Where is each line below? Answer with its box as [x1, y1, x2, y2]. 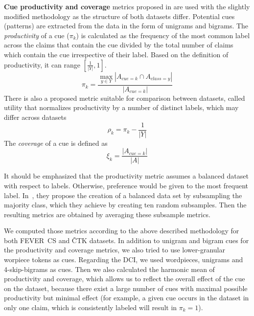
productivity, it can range [4, 59, 81, 69]
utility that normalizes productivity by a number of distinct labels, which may [4, 102, 239, 113]
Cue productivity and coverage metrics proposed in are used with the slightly [4, 1, 250, 11]
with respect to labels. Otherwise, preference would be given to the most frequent [4, 180, 249, 190]
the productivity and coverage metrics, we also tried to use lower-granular [4, 245, 225, 255]
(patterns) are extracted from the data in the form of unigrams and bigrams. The [4, 21, 249, 31]
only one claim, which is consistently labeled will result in [4, 302, 177, 313]
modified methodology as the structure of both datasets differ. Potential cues [4, 11, 235, 21]
